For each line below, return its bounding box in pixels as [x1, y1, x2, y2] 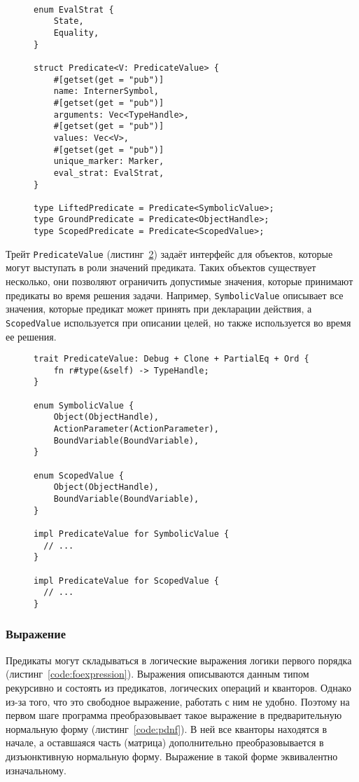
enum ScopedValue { [34, 470, 124, 481]
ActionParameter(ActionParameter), [53, 424, 219, 434]
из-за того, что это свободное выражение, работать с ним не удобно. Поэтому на [6, 694, 350, 708]
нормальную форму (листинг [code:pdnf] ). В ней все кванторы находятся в [6, 721, 328, 736]
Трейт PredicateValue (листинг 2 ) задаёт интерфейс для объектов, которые [6, 246, 333, 261]
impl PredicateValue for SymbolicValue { [34, 528, 230, 539]
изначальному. [6, 762, 66, 777]
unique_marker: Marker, [53, 156, 164, 167]
